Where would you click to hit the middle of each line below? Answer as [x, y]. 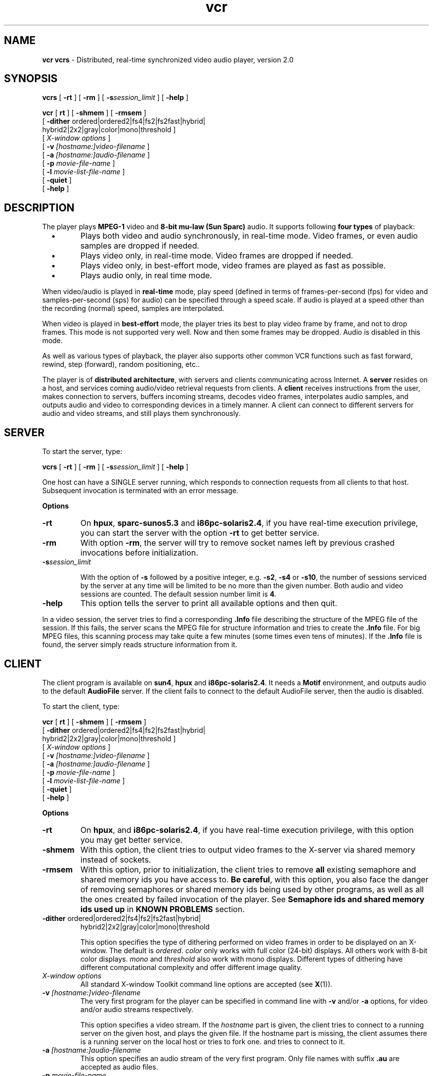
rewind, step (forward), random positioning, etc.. [121, 364]
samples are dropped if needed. [140, 246]
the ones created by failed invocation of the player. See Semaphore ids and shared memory [252, 899]
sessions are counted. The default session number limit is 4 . [178, 594]
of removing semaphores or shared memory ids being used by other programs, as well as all [252, 889]
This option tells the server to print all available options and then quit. [209, 603]
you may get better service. [131, 840]
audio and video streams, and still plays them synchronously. [141, 413]
